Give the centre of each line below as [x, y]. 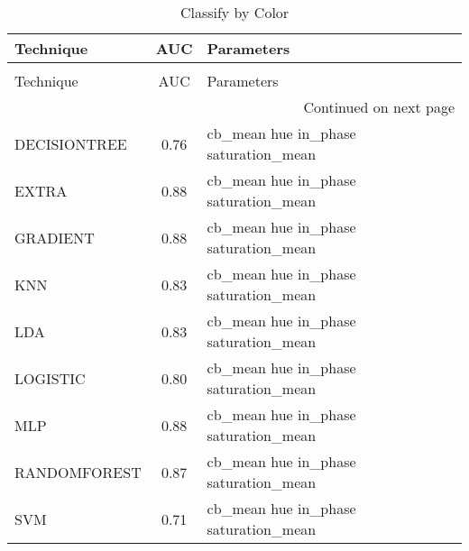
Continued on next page [379, 107]
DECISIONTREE [71, 143]
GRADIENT [55, 237]
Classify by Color [234, 12]
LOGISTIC [50, 378]
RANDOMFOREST [78, 472]
